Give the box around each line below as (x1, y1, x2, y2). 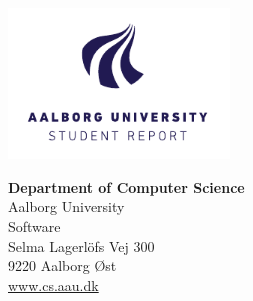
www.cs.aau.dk (8, 274, 99, 295)
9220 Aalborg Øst (8, 255, 117, 276)
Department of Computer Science (8, 176, 245, 197)
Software (8, 215, 61, 236)
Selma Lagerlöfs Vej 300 (8, 235, 155, 256)
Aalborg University (8, 196, 125, 217)
